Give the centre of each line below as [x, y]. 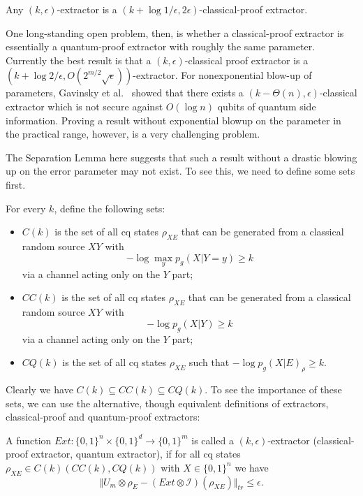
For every [26, 208]
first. [16, 184]
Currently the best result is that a [79, 60]
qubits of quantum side [267, 106]
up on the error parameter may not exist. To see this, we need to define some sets [180, 171]
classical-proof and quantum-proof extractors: [103, 417]
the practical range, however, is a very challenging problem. [133, 134]
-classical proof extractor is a [246, 60]
